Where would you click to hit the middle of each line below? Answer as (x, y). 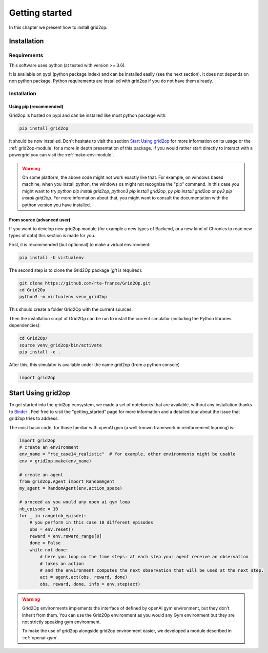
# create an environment (49, 447)
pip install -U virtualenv (52, 257)
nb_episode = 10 (39, 509)
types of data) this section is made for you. (52, 236)
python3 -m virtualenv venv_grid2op (63, 297)
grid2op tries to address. (34, 418)
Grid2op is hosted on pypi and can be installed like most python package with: (88, 115)
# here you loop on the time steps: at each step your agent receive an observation (144, 557)
